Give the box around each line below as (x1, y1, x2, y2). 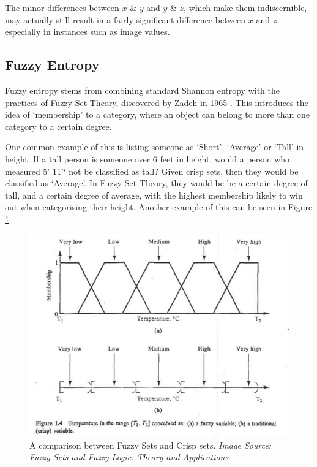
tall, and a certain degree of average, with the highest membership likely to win (5, 188, 303, 201)
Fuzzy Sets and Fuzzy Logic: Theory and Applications (29, 450, 229, 463)
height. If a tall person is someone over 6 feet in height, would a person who (5, 152, 290, 165)
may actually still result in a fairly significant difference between (5, 13, 246, 26)
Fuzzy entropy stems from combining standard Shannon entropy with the (5, 83, 280, 96)
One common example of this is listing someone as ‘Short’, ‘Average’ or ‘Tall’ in (5, 140, 304, 153)
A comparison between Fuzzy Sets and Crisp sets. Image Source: (29, 438, 272, 451)
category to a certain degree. (5, 120, 112, 132)
